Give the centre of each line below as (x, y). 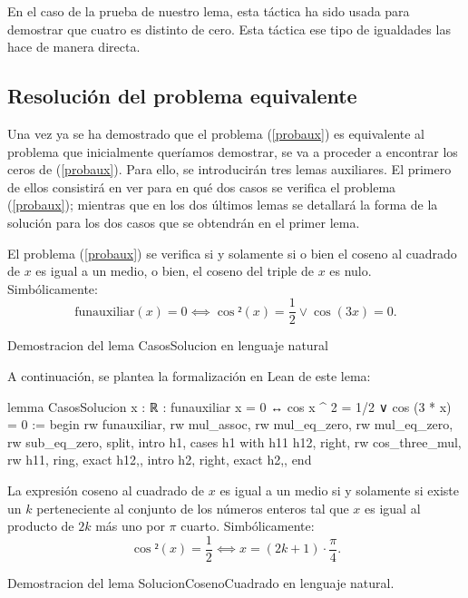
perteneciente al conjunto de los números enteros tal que (193, 508)
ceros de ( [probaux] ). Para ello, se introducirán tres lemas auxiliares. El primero (229, 169)
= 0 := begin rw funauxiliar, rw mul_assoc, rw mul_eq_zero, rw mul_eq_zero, (230, 424)
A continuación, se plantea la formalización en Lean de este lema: (189, 375)
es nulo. (351, 271)
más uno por (130, 526)
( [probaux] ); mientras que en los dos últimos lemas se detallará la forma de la (223, 205)
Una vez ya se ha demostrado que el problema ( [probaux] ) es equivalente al (216, 133)
